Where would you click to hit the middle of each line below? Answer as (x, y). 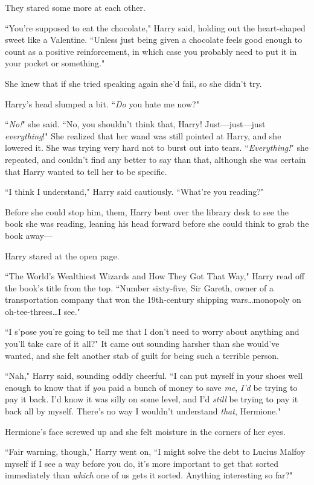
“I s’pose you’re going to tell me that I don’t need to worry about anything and (152, 331)
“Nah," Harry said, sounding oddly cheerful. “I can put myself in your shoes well (154, 376)
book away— (29, 235)
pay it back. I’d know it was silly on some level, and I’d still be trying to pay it (152, 399)
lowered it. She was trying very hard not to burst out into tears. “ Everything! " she (157, 147)
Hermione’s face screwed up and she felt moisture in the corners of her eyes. (145, 431)
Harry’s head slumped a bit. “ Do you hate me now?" (102, 103)
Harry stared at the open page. (62, 255)
